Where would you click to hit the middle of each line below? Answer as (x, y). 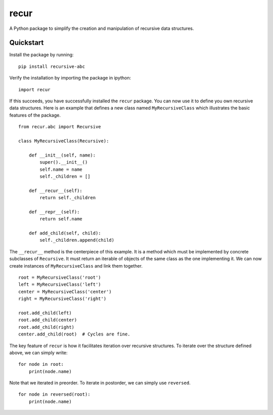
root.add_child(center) (48, 320)
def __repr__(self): (54, 212)
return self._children (68, 198)
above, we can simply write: (38, 353)
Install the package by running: (41, 55)
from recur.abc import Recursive (60, 127)
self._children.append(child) (77, 240)
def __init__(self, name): (62, 155)
